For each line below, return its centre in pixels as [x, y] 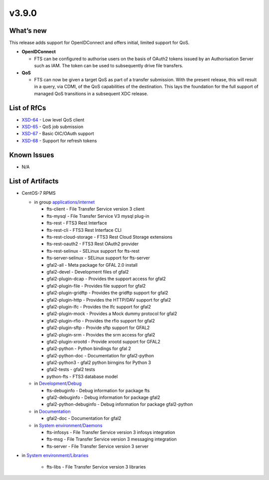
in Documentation [52, 411]
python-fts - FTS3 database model [82, 376]
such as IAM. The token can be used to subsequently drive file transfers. [109, 66]
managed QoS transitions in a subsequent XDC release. [91, 93]
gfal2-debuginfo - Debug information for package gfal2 [103, 398]
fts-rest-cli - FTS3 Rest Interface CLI [84, 230]
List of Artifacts [34, 181]
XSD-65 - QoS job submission [53, 127]
